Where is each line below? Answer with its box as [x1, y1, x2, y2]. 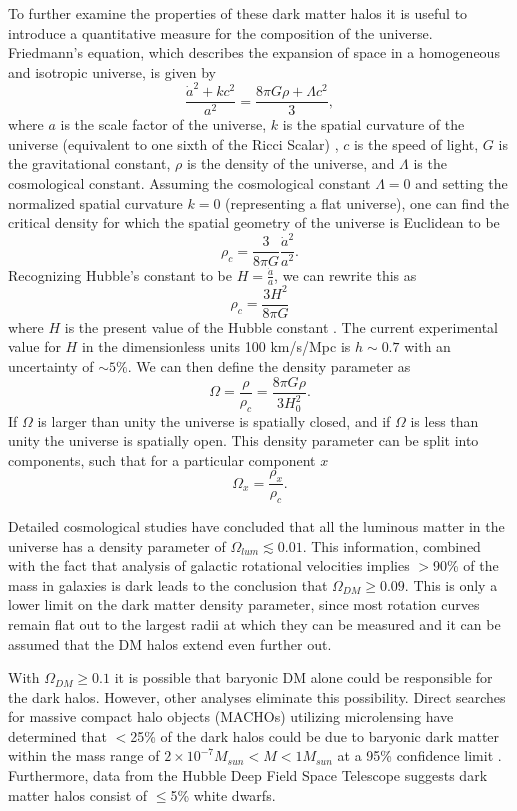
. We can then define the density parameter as [127, 356, 411, 377]
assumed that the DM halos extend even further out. [8, 633, 332, 654]
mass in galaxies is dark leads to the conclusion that [8, 574, 328, 595]
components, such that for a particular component [8, 449, 316, 470]
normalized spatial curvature [8, 192, 183, 213]
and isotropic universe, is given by [8, 61, 216, 82]
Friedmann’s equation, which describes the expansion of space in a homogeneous [8, 42, 500, 63]
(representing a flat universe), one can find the [225, 192, 509, 213]
